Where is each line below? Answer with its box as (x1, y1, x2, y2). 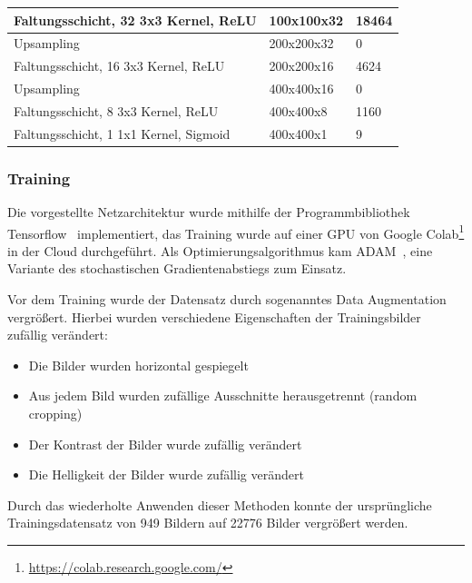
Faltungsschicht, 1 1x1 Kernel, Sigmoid (14, 124, 231, 143)
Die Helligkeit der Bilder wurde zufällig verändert (28, 465, 304, 484)
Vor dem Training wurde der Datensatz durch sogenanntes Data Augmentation (7, 290, 447, 309)
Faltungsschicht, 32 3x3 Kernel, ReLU (14, 10, 257, 29)
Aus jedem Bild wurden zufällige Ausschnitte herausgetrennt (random (28, 386, 418, 405)
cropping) (28, 404, 83, 423)
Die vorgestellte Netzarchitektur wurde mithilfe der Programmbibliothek (7, 203, 410, 222)
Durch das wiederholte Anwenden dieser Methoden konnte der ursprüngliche (7, 495, 432, 514)
